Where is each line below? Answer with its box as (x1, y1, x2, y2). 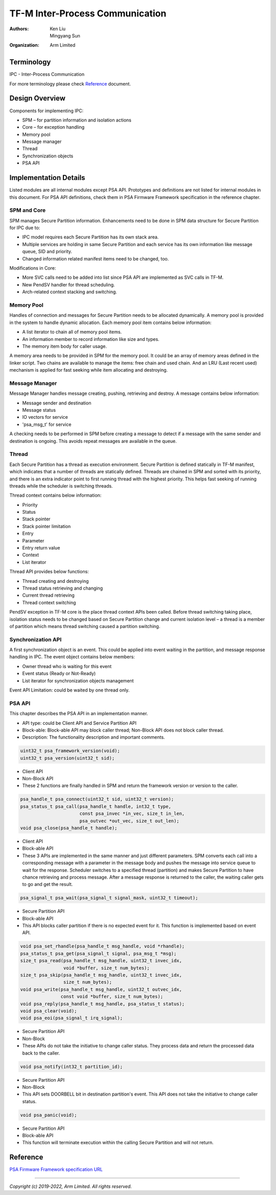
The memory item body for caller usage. (22, 343, 107, 349)
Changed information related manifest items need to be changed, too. (22, 255, 169, 261)
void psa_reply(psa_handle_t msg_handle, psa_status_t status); (20, 1001, 185, 1007)
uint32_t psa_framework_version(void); (20, 748, 120, 754)
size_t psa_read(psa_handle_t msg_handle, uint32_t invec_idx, (20, 958, 182, 964)
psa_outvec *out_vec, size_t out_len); (79, 818, 179, 824)
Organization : (9, 42, 39, 48)
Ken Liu (50, 26, 66, 32)
